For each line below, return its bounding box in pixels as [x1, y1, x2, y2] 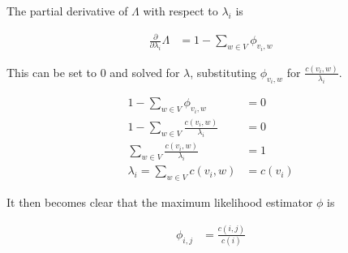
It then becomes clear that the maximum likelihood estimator [6, 193, 313, 210]
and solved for [110, 63, 180, 80]
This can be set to [6, 63, 97, 80]
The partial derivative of [6, 2, 128, 19]
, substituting [190, 63, 257, 80]
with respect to [143, 2, 218, 19]
